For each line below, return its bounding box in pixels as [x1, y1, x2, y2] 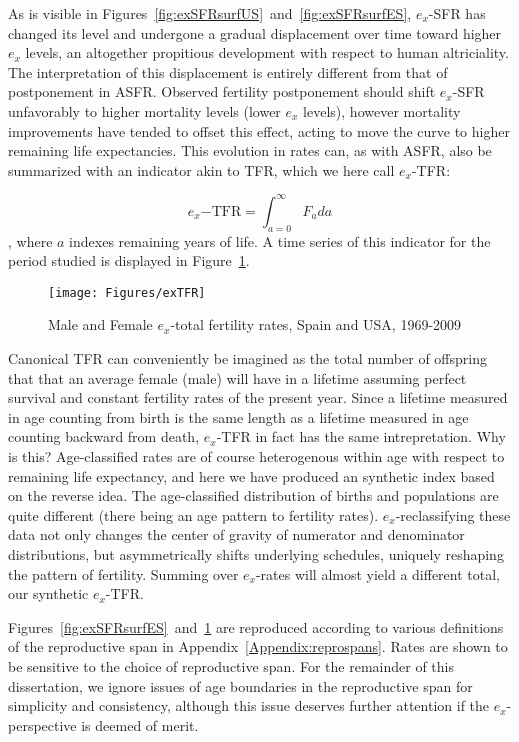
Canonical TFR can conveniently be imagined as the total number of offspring [8, 348, 487, 369]
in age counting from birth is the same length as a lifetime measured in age [8, 406, 469, 427]
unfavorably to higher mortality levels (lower [8, 100, 281, 121]
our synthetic [8, 583, 89, 604]
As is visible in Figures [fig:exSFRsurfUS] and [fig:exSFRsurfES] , [8, 3, 412, 23]
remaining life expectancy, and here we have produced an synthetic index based [8, 465, 495, 486]
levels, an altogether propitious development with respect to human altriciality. [25, 42, 509, 63]
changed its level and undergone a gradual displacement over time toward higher [8, 22, 502, 43]
